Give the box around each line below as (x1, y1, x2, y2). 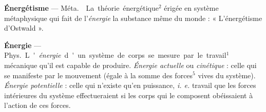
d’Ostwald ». (4, 23, 44, 33)
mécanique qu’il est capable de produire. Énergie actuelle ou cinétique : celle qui (4, 59, 257, 70)
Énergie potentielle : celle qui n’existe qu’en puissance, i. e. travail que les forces (4, 80, 256, 91)
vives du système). (198, 70, 256, 80)
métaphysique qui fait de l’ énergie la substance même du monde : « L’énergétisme (4, 12, 262, 23)
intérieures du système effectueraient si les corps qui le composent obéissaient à (4, 89, 253, 100)
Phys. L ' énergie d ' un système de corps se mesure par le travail (4, 50, 226, 60)
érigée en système (164, 3, 219, 13)
